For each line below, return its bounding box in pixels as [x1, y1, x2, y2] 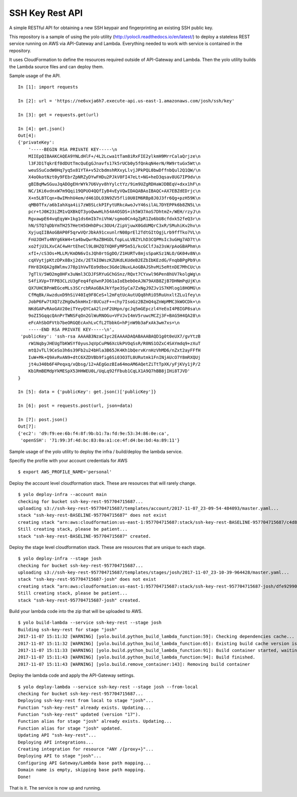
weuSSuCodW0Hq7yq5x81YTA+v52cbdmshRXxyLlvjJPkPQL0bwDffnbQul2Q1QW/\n [28, 167, 201, 173]
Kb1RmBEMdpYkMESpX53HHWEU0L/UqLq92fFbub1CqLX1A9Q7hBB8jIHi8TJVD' [28, 368, 191, 374]
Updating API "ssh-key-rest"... [18, 733, 97, 738]
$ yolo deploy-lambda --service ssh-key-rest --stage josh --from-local [18, 684, 198, 690]
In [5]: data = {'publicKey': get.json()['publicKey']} [18, 389, 156, 395]
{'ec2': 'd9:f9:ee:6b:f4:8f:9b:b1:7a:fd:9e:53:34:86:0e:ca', [18, 431, 169, 436]
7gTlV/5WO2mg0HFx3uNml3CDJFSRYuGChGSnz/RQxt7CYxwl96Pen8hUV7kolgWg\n [28, 271, 201, 277]
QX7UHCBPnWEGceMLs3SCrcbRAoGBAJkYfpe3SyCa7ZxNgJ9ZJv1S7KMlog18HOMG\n [28, 285, 201, 291]
